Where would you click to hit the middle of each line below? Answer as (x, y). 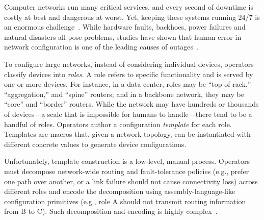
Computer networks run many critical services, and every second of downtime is (129, 7)
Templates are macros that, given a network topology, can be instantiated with (127, 134)
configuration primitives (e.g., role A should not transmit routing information (125, 201)
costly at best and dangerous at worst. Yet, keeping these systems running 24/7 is (132, 17)
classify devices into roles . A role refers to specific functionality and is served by (129, 74)
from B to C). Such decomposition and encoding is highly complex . (111, 211)
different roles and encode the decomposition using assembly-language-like (120, 191)
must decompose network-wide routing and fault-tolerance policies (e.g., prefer (127, 171)
